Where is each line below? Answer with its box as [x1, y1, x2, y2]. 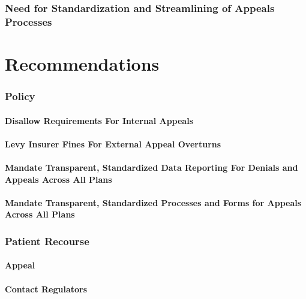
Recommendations [5, 51, 160, 75]
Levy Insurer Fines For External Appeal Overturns [5, 137, 221, 150]
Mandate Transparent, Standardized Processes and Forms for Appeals [5, 196, 302, 209]
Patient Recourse [5, 233, 89, 248]
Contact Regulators [5, 282, 88, 295]
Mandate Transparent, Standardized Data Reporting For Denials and [5, 161, 298, 173]
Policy [5, 89, 35, 104]
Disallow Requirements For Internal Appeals [5, 114, 194, 126]
